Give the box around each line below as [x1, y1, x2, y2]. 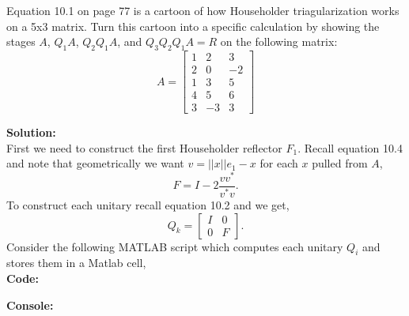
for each [259, 155, 298, 171]
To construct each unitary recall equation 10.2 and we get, [6, 196, 290, 213]
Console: [6, 296, 54, 313]
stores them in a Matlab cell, [6, 254, 146, 271]
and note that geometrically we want [6, 155, 184, 171]
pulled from [312, 155, 368, 171]
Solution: [6, 124, 56, 141]
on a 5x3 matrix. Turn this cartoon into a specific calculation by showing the [6, 17, 380, 34]
